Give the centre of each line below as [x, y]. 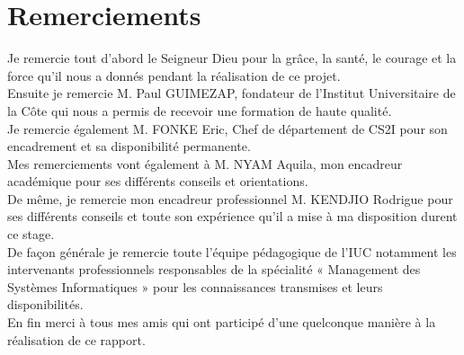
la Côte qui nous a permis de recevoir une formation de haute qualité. [200, 110]
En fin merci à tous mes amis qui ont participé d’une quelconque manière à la [222, 322]
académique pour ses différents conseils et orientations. [158, 181]
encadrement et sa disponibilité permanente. [129, 146]
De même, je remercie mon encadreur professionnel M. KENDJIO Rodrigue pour [230, 198]
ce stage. [31, 234]
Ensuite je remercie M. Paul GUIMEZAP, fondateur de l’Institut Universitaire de [232, 93]
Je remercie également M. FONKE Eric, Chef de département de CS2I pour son [228, 128]
